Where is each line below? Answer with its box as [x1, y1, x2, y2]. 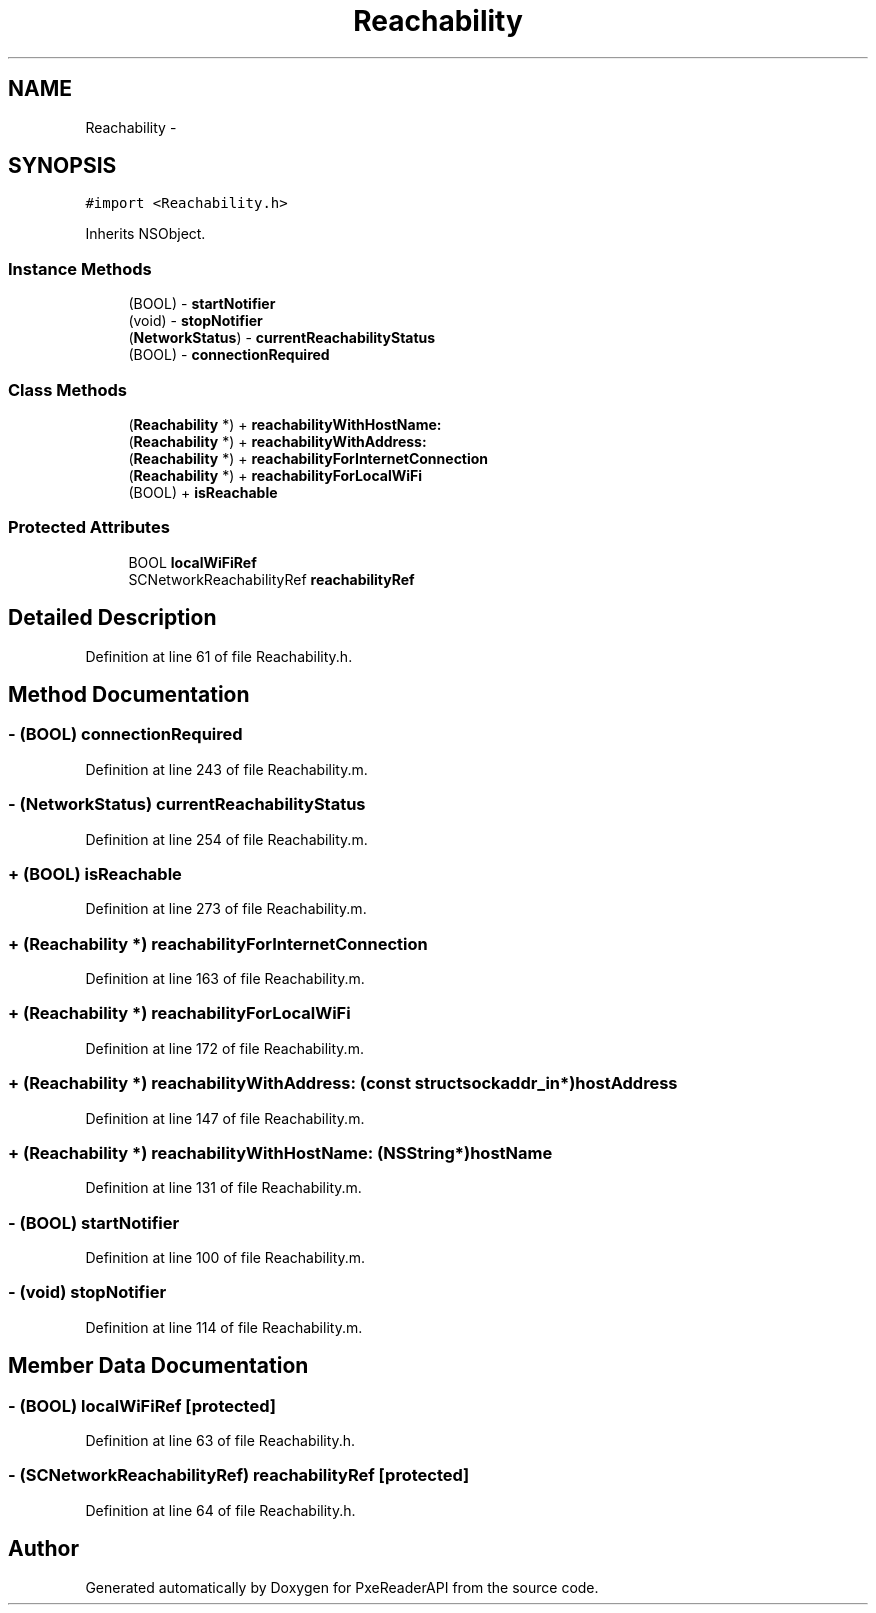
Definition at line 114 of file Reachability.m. [85, 1318, 363, 1336]
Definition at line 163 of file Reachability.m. [85, 970, 365, 987]
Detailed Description [8, 605, 217, 631]
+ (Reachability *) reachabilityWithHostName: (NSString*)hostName [8, 1142, 553, 1163]
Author [8, 1536, 79, 1562]
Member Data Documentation [8, 1353, 309, 1379]
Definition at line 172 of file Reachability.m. [85, 1039, 364, 1057]
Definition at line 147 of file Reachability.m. [85, 1109, 365, 1127]
